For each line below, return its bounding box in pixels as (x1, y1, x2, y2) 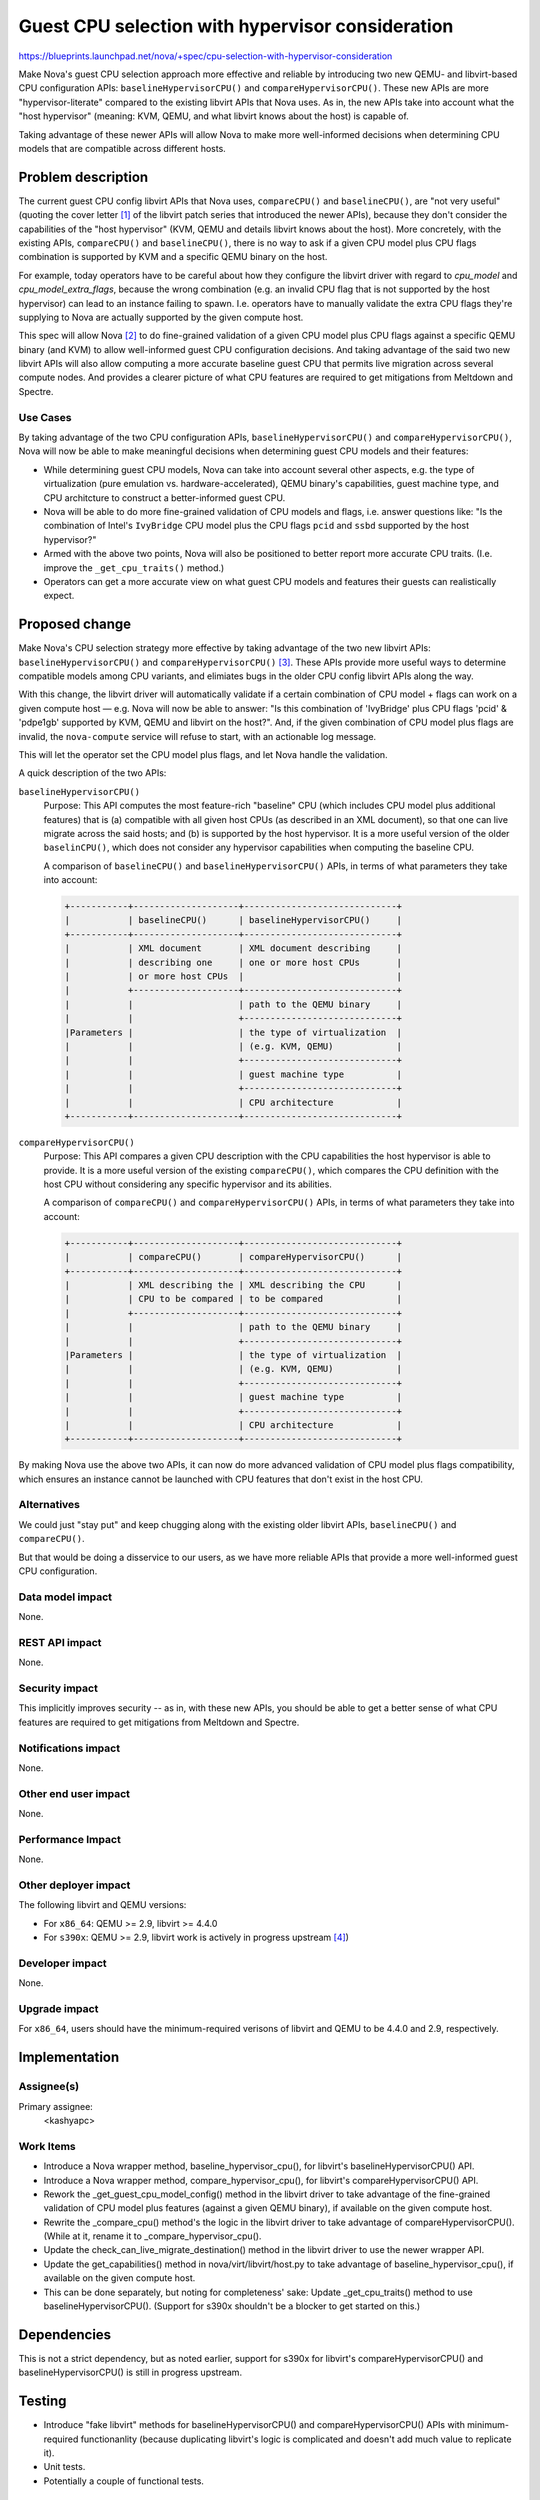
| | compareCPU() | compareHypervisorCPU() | (64, 1251, 403, 1263)
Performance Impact (18, 1832, 122, 1846)
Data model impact (18, 1590, 113, 1604)
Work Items (18, 2139, 76, 2153)
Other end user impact (18, 1786, 130, 1800)
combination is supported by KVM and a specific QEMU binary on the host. (18, 251, 328, 263)
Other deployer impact (18, 1878, 131, 1892)
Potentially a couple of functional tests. (43, 2475, 205, 2487)
